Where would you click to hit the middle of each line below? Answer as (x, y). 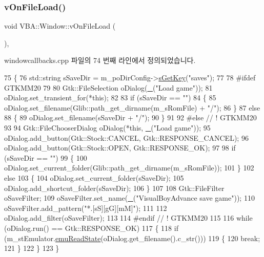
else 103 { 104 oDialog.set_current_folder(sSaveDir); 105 (94, 177)
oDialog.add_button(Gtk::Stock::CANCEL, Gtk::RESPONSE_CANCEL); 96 (126, 137)
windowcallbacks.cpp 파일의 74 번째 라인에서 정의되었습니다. (100, 60)
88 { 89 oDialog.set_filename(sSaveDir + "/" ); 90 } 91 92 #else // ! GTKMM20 (130, 117)
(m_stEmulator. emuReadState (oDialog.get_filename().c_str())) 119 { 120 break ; (132, 238)
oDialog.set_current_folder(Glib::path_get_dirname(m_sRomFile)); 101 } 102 (129, 168)
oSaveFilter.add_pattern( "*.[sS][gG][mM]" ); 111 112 (86, 208)
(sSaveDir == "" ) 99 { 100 (46, 157)
